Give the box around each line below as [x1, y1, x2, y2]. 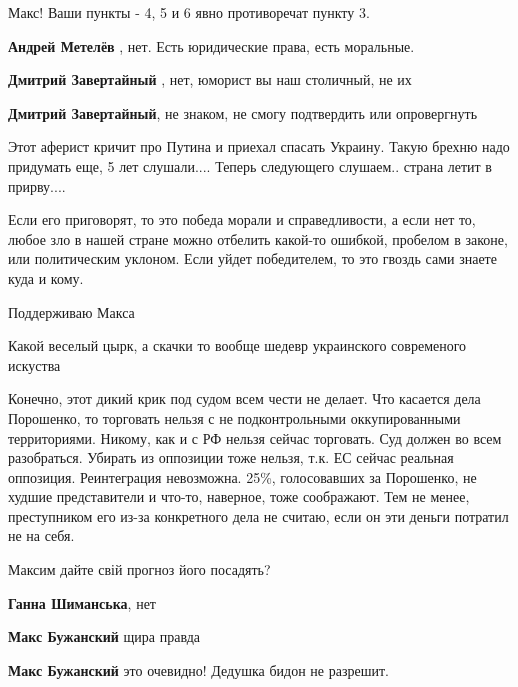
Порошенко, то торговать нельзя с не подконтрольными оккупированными [8, 407, 461, 428]
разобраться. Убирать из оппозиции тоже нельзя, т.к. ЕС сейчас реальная [8, 447, 454, 468]
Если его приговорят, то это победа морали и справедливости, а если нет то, [8, 209, 476, 230]
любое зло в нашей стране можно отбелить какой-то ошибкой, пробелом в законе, [8, 228, 508, 249]
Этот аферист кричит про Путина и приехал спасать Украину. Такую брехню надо [8, 136, 510, 157]
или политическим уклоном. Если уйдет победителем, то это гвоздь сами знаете [8, 248, 497, 269]
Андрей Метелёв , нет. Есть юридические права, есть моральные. [8, 35, 415, 56]
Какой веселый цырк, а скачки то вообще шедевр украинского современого [8, 335, 467, 356]
